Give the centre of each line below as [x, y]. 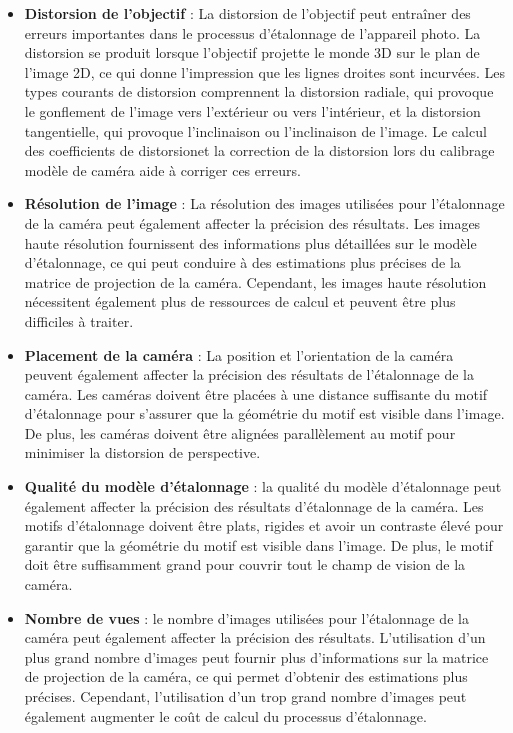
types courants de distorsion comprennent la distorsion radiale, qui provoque [259, 91]
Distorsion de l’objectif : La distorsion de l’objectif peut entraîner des [247, 13]
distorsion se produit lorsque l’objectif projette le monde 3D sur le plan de [252, 52]
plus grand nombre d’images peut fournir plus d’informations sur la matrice [256, 656]
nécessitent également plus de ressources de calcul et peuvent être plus [240, 301]
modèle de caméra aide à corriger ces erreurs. [162, 169]
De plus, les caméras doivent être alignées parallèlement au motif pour [240, 432]
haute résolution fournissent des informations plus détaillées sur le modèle [250, 242]
